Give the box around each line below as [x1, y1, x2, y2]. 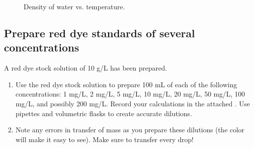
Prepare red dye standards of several [4, 25, 195, 40]
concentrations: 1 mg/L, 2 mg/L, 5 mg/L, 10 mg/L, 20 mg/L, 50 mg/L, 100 [15, 89, 245, 99]
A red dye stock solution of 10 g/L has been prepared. [4, 63, 167, 73]
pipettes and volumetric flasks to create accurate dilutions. [15, 108, 192, 118]
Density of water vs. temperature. [24, 1, 125, 11]
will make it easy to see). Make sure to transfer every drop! [15, 134, 194, 144]
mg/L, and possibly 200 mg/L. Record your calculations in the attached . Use [15, 98, 250, 108]
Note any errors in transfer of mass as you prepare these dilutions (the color [15, 124, 245, 135]
